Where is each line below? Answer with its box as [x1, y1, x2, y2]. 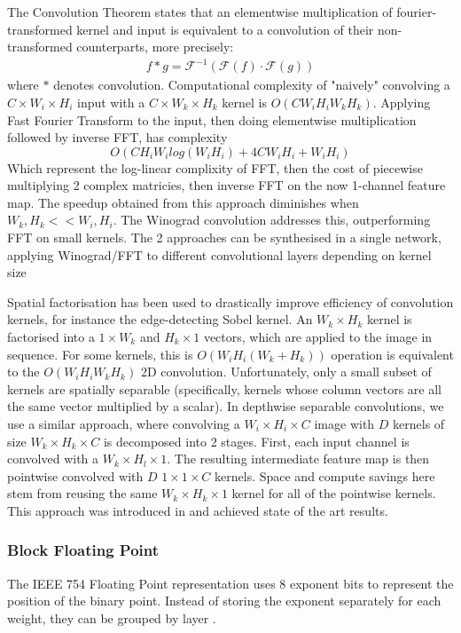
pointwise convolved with [7, 466, 144, 485]
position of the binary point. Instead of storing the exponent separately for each [7, 591, 441, 610]
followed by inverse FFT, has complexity [7, 128, 228, 146]
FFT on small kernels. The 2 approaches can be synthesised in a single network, [7, 228, 441, 247]
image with [314, 415, 375, 432]
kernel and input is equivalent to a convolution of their [76, 20, 374, 38]
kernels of [393, 415, 445, 432]
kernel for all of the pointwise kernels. [231, 484, 436, 502]
